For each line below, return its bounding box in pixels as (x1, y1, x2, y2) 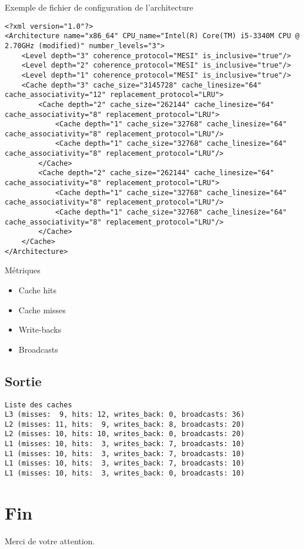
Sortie (5, 371, 42, 390)
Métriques (5, 264, 41, 276)
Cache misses (18, 303, 66, 316)
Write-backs (18, 323, 62, 336)
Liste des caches (5, 400, 72, 409)
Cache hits (18, 283, 57, 296)
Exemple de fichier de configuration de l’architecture (5, 1, 193, 13)
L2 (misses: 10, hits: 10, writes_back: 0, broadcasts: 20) (5, 430, 245, 438)
